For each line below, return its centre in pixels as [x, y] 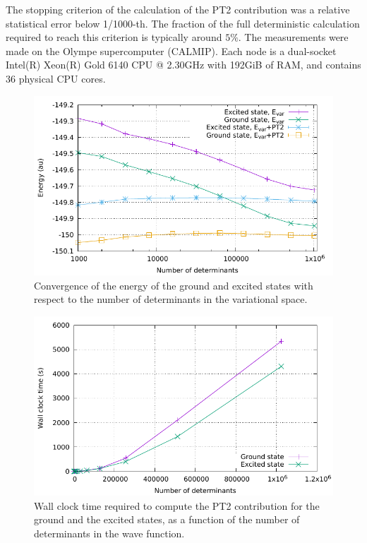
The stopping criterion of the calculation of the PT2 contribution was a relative [178, 9]
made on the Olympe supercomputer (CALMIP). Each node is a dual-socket [171, 50]
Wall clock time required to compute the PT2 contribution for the [177, 505]
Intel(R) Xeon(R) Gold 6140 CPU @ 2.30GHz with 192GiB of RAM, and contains [183, 65]
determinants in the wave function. [109, 533]
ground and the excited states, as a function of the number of [167, 519]
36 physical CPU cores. [56, 78]
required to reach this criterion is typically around [114, 37]
